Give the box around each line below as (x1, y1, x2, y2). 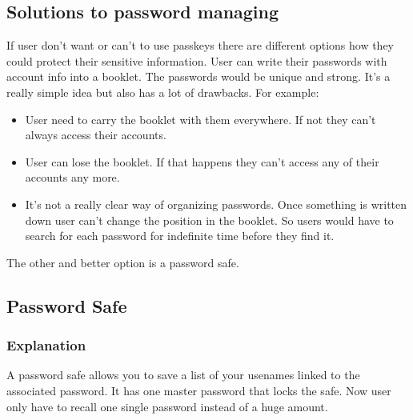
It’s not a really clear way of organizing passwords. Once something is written (25, 195, 407, 212)
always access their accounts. (25, 126, 166, 143)
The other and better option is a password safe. (6, 254, 239, 270)
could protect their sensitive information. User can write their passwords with (6, 52, 387, 69)
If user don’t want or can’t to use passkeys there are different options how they (6, 37, 395, 54)
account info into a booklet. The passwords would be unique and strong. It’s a (6, 68, 391, 85)
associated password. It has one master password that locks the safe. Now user (6, 382, 391, 398)
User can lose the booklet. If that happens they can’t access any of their (25, 153, 379, 170)
